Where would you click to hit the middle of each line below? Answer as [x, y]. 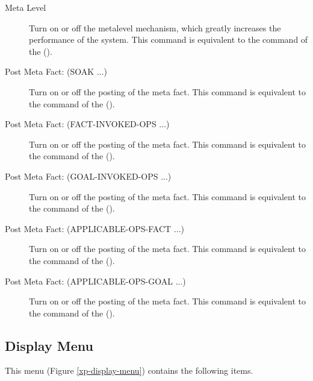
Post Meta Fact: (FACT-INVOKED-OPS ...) [87, 124]
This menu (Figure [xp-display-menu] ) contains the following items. [129, 370]
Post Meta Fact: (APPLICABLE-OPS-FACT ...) [95, 228]
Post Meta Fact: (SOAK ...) [56, 71]
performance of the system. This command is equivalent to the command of [169, 39]
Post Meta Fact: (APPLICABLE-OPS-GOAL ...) [95, 281]
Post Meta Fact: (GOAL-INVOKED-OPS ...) [88, 176]
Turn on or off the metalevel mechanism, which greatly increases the [155, 27]
